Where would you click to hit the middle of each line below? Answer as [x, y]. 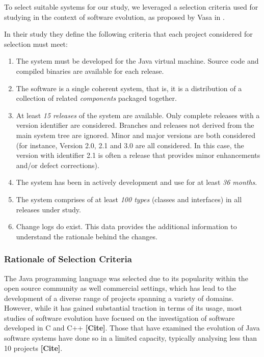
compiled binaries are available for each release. [90, 71]
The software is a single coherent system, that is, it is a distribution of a [129, 88]
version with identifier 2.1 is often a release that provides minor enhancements [138, 155]
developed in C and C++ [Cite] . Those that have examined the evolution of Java [132, 328]
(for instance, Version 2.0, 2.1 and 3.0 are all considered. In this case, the [130, 145]
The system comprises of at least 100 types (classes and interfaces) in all [129, 199]
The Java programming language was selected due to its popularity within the [126, 278]
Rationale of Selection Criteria [68, 259]
